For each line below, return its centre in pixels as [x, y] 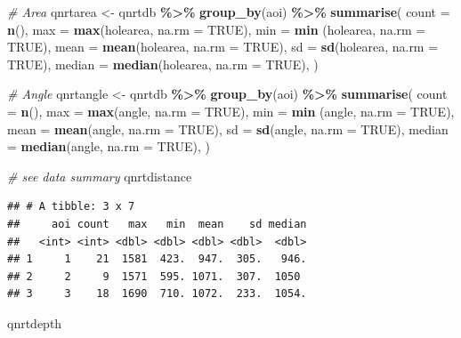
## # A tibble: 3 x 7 [71, 207]
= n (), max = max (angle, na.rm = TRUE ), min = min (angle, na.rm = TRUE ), [231, 111]
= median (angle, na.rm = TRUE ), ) [109, 146]
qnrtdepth [35, 322]
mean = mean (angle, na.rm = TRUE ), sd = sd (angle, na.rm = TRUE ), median [228, 129]
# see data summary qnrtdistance [100, 176]
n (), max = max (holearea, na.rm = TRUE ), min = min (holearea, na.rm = [217, 29]
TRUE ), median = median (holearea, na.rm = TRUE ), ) [163, 64]
